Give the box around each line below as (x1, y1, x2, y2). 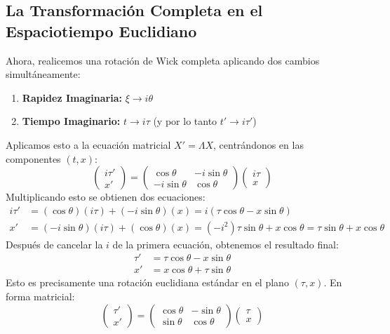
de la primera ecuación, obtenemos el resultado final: (112, 236, 339, 251)
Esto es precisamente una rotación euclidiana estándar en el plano (6, 275, 289, 290)
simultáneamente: (6, 67, 81, 81)
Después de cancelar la (6, 236, 103, 251)
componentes (6, 151, 61, 166)
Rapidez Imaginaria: (22, 90, 122, 105)
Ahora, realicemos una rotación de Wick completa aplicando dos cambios (6, 53, 320, 67)
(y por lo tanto (153, 114, 217, 128)
